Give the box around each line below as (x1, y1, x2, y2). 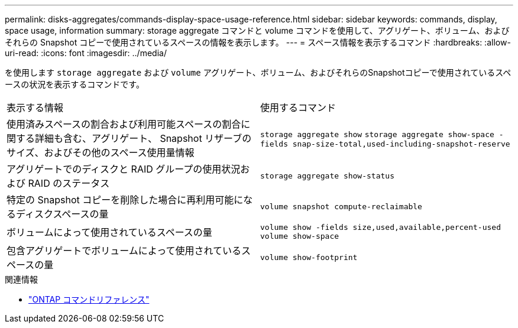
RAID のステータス (28, 177, 110, 189)
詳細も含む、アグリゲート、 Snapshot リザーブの (35, 132, 252, 144)
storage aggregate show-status (260, 171, 394, 180)
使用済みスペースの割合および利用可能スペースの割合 (7, 118, 241, 130)
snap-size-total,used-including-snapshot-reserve (292, 139, 510, 148)
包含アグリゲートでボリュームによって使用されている (7, 245, 241, 256)
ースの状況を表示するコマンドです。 (5, 79, 144, 89)
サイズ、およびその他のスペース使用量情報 (7, 147, 195, 158)
